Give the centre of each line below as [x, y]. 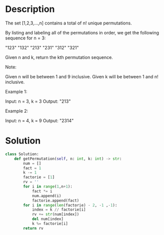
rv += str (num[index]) [55, 215]
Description [30, 9]
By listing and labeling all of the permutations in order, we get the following [82, 32]
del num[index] [48, 219]
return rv [33, 228]
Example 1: [16, 91]
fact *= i [42, 191]
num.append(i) [46, 196]
